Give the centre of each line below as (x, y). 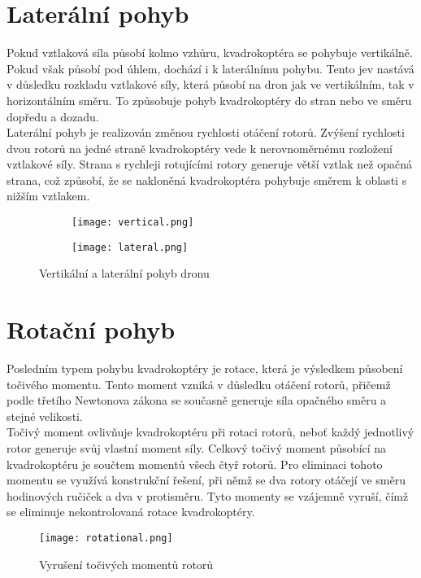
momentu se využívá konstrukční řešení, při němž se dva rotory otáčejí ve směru (206, 480)
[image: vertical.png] (133, 223)
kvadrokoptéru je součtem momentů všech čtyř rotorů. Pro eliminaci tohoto (195, 464)
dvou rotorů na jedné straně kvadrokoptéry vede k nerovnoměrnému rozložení (200, 148)
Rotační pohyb (91, 329)
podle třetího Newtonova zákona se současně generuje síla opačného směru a (197, 400)
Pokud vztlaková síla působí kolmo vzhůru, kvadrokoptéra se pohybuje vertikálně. (210, 53)
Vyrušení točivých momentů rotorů (126, 564)
